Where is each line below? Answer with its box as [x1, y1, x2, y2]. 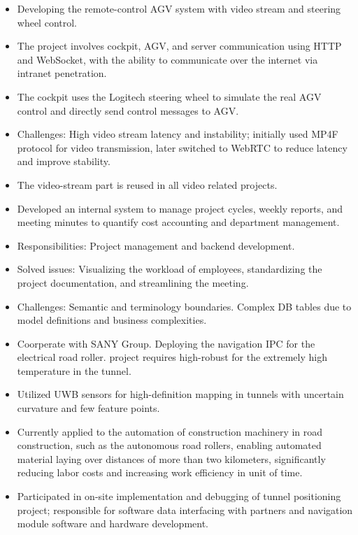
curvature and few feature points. [17, 401, 160, 415]
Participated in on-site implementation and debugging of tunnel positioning [17, 489, 341, 504]
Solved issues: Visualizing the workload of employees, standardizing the [17, 262, 322, 276]
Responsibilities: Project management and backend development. [17, 238, 295, 252]
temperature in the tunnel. [17, 363, 131, 378]
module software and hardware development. [17, 516, 208, 531]
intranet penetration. [17, 66, 107, 80]
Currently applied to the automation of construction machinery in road [17, 424, 323, 438]
